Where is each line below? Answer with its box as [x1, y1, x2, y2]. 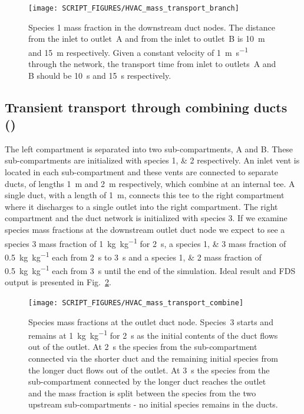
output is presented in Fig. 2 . [5, 276, 111, 288]
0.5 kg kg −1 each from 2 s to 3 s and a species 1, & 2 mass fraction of [5, 249, 262, 263]
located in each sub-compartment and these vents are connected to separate [5, 166, 278, 178]
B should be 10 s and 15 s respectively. [28, 69, 171, 81]
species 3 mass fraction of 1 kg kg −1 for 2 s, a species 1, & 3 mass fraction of [5, 235, 286, 249]
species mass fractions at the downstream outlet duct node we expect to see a [5, 223, 285, 236]
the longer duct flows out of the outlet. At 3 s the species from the [28, 363, 270, 376]
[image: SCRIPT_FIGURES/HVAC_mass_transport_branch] [28, 4, 239, 12]
